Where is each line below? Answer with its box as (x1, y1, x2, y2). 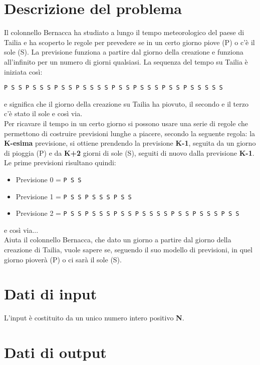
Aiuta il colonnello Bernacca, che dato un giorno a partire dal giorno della (4, 234, 231, 245)
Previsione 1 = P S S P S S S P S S (16, 191, 132, 201)
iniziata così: (4, 66, 43, 77)
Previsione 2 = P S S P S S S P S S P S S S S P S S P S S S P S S (16, 208, 239, 218)
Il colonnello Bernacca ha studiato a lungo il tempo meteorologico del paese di (4, 27, 244, 38)
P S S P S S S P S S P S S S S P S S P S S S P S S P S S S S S (4, 84, 223, 92)
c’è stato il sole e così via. (4, 108, 83, 119)
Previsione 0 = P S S (16, 174, 82, 184)
